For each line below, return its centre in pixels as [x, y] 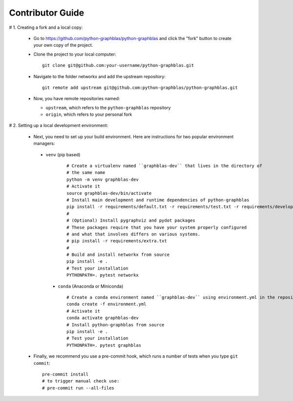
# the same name [86, 173]
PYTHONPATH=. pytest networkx [103, 275]
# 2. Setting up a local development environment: [59, 126]
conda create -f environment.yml [106, 304]
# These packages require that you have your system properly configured [157, 227]
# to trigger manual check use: [81, 381]
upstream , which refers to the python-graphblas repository [108, 107]
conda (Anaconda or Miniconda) [91, 286]
